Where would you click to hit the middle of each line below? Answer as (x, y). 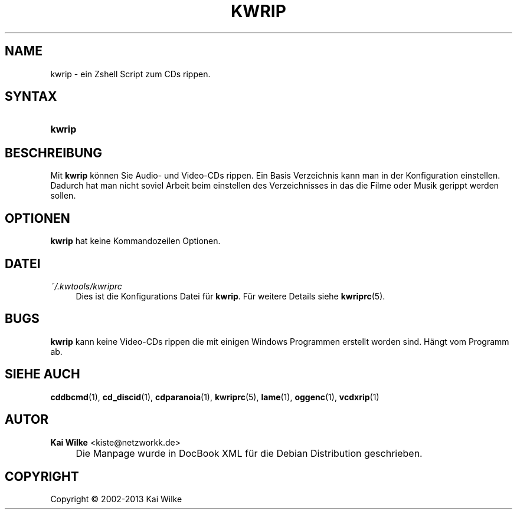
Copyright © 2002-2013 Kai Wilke (116, 499)
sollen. (63, 196)
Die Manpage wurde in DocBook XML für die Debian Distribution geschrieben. (249, 453)
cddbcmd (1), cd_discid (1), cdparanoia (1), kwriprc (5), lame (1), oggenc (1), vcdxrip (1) (215, 397)
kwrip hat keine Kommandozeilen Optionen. (135, 241)
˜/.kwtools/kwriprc (86, 286)
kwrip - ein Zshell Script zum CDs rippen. (130, 74)
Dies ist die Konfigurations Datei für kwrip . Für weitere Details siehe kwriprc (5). (230, 296)
